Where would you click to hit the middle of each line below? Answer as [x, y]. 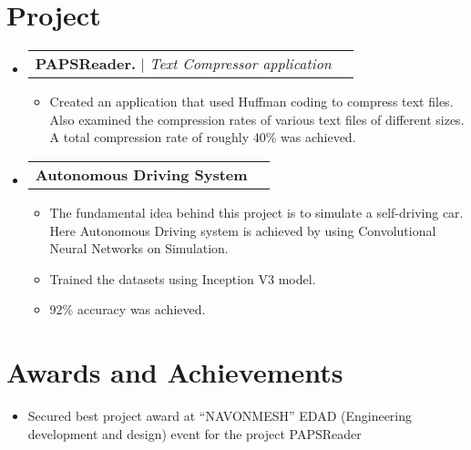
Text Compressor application [241, 64]
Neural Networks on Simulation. [139, 248]
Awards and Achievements [175, 372]
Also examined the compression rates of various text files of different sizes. [257, 119]
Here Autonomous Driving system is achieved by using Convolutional [243, 230]
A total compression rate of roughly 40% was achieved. [203, 137]
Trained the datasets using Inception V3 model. [183, 278]
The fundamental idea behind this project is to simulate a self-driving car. [256, 212]
